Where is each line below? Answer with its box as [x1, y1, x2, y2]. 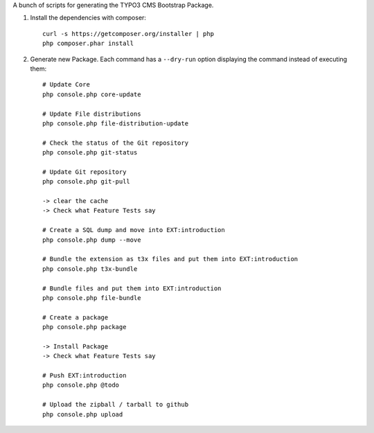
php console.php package [42, 323, 127, 331]
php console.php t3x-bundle [42, 265, 138, 273]
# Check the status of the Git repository [42, 139, 189, 147]
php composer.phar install [42, 39, 134, 48]
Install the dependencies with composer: [30, 14, 147, 22]
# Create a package [42, 313, 109, 321]
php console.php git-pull [42, 177, 131, 186]
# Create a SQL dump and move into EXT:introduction [42, 226, 225, 234]
